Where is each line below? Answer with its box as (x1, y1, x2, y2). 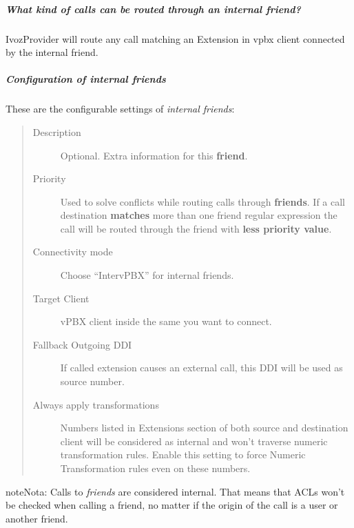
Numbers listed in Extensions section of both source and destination (60, 420, 348, 435)
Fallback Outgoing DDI (32, 337, 132, 351)
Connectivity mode (32, 244, 113, 259)
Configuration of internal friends (6, 72, 166, 86)
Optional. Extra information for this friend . (60, 148, 248, 162)
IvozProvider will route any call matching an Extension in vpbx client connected (6, 31, 345, 46)
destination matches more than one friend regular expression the (60, 208, 337, 222)
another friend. (6, 511, 68, 525)
